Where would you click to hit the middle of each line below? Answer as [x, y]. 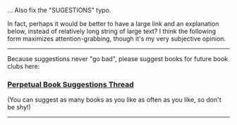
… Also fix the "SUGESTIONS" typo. [59, 10]
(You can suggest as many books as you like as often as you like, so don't [114, 100]
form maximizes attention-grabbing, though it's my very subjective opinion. [117, 39]
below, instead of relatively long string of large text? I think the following [112, 31]
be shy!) [19, 107]
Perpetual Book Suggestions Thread [71, 84]
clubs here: [24, 66]
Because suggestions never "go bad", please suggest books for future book [118, 59]
